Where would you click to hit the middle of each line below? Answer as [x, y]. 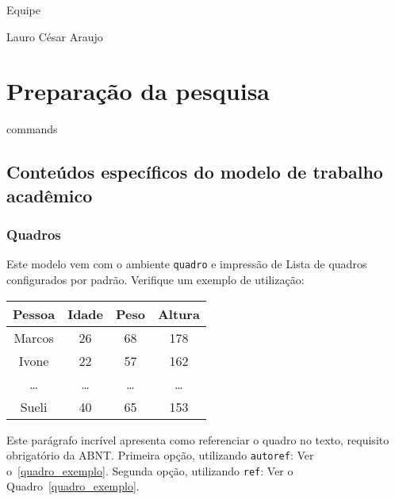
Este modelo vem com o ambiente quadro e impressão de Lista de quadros [187, 264]
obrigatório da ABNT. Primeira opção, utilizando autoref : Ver [160, 455]
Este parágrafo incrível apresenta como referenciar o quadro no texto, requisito [198, 439]
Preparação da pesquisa [138, 91]
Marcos [34, 337]
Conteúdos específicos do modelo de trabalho [195, 172]
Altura [178, 313]
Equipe [23, 10]
